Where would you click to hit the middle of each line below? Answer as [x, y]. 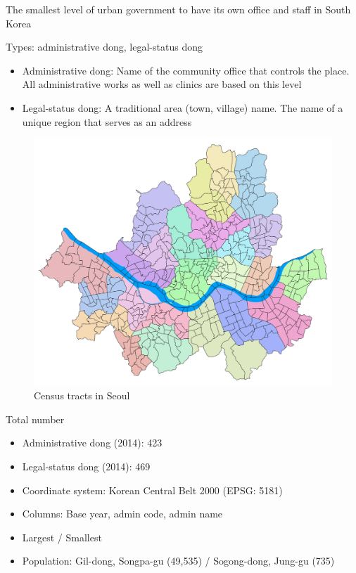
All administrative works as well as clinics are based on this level [162, 84]
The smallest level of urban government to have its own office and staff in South [178, 9]
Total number [35, 419]
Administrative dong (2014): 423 [92, 443]
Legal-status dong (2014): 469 [86, 466]
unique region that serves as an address [107, 121]
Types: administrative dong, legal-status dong [104, 47]
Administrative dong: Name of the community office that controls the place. [186, 70]
